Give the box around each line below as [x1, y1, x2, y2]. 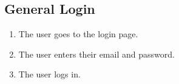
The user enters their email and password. [18, 47, 175, 60]
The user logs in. [18, 68, 81, 80]
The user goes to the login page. [18, 28, 138, 40]
